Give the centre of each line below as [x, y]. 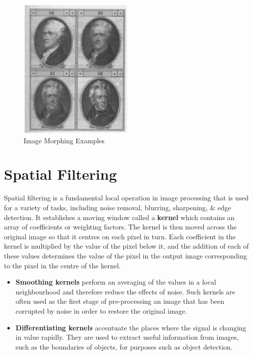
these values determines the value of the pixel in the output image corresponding [126, 255]
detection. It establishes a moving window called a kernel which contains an [119, 217]
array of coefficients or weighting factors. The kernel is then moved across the [120, 227]
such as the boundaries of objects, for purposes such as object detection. [124, 346]
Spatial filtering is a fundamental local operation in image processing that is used [126, 198]
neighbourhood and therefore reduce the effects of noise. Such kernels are [125, 291]
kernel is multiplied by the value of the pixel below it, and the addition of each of [126, 246]
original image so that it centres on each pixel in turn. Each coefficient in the [120, 236]
